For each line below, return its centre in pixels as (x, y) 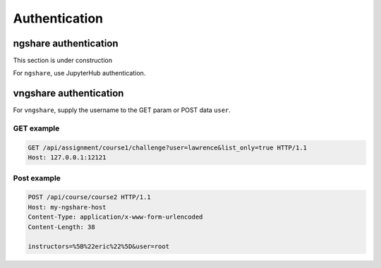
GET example (36, 128)
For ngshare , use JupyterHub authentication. (79, 73)
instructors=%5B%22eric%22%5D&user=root (98, 246)
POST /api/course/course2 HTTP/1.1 (89, 197)
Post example (37, 178)
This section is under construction (63, 61)
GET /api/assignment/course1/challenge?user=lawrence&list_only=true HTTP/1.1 (167, 147)
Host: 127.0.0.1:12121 (67, 158)
